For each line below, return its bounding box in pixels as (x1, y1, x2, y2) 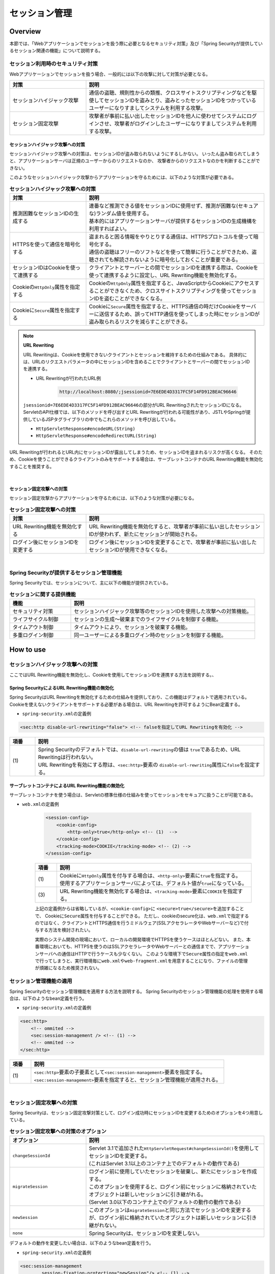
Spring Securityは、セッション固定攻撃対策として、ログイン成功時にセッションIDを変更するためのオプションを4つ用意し (9, 1109, 263, 1116)
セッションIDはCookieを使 (12, 264, 76, 271)
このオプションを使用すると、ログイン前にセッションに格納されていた (89, 1183, 257, 1190)
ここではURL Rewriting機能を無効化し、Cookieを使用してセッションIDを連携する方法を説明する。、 (9, 672, 216, 678)
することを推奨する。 (9, 463, 54, 469)
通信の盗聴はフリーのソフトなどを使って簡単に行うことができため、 (89, 248, 252, 255)
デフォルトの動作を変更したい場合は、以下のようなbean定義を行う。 (9, 1240, 154, 1246)
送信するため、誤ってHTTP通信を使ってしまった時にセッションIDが (99, 310, 260, 317)
